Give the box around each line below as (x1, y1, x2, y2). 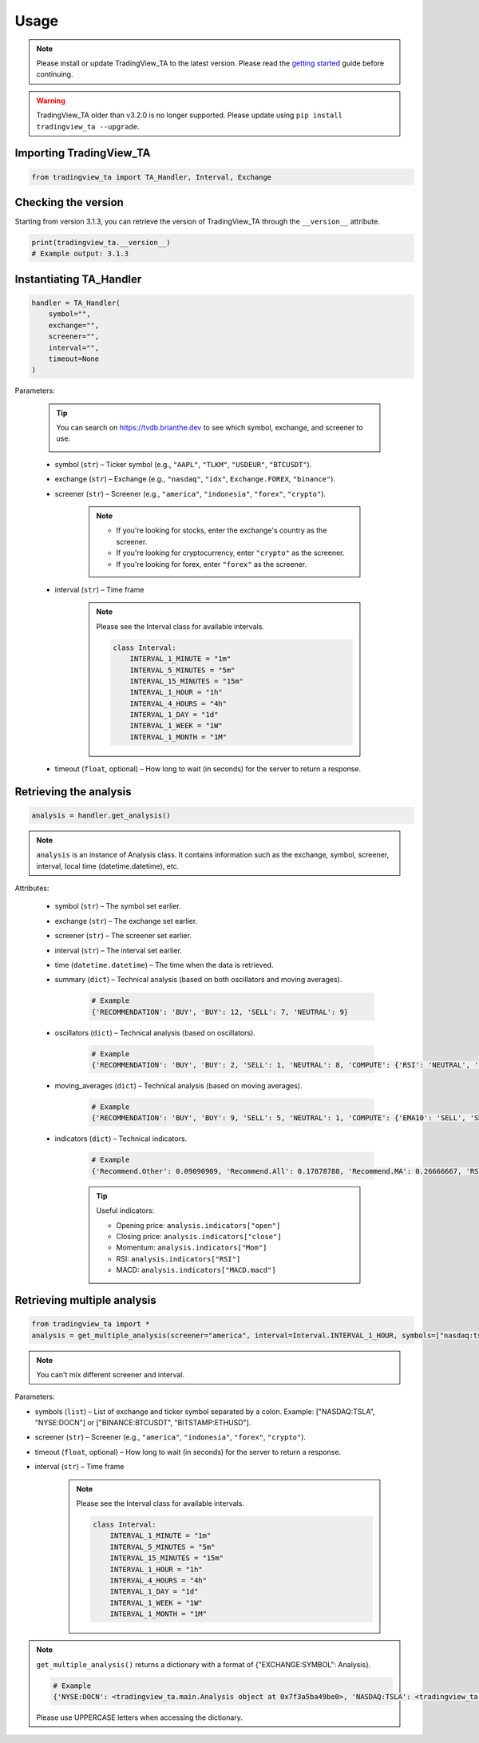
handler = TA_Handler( (31, 298, 121, 307)
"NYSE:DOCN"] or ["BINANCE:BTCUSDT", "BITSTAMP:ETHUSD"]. (34, 1418, 251, 1428)
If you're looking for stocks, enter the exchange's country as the (116, 525, 327, 535)
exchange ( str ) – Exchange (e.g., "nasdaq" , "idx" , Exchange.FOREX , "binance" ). (54, 474, 335, 484)
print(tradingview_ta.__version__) (31, 238, 171, 247)
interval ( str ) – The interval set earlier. (54, 945, 183, 955)
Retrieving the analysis (14, 785, 132, 798)
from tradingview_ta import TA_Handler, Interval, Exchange (31, 172, 272, 181)
